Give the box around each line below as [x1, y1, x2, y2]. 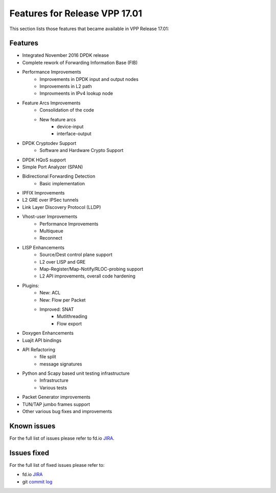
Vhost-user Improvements [22, 213, 78, 220]
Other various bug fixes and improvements [22, 409, 112, 415]
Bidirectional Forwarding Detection [22, 173, 96, 179]
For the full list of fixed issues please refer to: [9, 462, 105, 468]
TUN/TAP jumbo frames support [22, 401, 90, 407]
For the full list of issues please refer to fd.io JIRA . [9, 435, 114, 441]
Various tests [39, 384, 67, 391]
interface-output [57, 131, 91, 137]
